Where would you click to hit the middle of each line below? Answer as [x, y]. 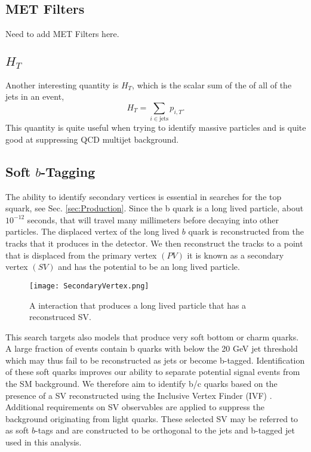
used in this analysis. [44, 442]
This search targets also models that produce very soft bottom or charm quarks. [152, 336]
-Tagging [68, 171]
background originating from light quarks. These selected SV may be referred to [152, 418]
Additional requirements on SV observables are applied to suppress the [135, 407]
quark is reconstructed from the [246, 231]
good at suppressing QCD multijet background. [92, 139]
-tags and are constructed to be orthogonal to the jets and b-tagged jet [165, 430]
